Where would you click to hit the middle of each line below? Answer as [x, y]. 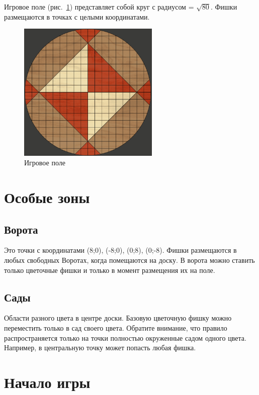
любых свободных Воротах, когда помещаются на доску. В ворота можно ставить [129, 260]
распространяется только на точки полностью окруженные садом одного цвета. [125, 337]
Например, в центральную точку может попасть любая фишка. [100, 348]
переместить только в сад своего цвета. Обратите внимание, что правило [116, 327]
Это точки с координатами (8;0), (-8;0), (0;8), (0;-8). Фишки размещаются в [120, 250]
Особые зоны [47, 197]
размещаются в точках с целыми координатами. [77, 16]
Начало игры [47, 382]
